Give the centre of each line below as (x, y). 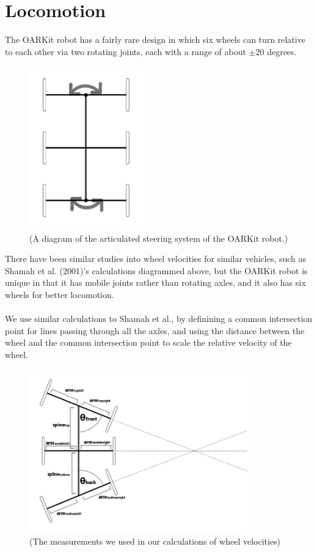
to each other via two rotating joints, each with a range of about (126, 51)
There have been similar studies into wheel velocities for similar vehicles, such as (156, 259)
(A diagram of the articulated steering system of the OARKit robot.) (159, 238)
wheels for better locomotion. (60, 294)
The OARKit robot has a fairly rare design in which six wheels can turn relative (155, 39)
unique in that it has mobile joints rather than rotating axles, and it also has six (155, 282)
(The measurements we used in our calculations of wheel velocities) (155, 541)
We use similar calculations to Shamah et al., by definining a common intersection (159, 319)
